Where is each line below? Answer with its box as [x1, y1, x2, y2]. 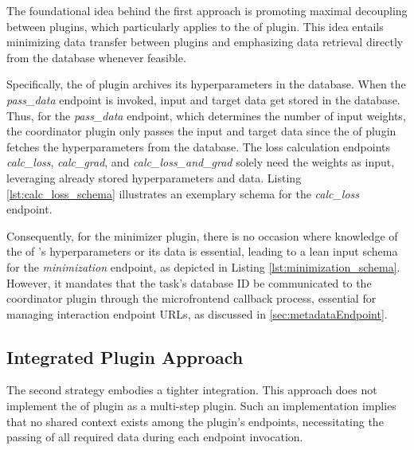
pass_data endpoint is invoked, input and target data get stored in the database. [6, 91, 400, 108]
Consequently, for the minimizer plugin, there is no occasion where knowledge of [6, 227, 398, 244]
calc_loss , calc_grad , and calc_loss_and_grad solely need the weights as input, [6, 154, 395, 170]
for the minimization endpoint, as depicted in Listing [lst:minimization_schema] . [6, 258, 400, 275]
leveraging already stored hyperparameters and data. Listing [6, 169, 302, 186]
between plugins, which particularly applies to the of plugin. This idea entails [6, 18, 384, 34]
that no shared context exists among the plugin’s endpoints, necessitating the [6, 413, 384, 429]
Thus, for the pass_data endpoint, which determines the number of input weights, [6, 107, 406, 123]
